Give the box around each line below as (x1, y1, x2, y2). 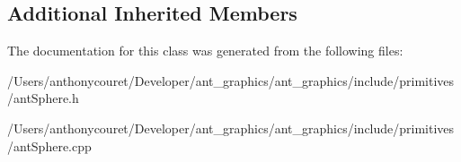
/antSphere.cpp (7, 136, 92, 155)
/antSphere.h (7, 89, 79, 107)
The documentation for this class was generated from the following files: (7, 41, 403, 60)
